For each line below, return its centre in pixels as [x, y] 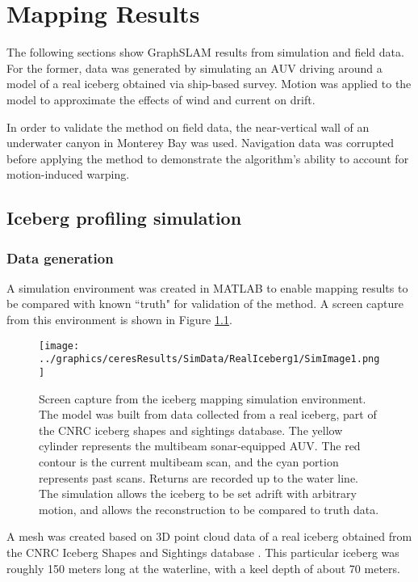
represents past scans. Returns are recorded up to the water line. [199, 477]
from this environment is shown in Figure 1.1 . [119, 320]
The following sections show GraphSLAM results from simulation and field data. [205, 52]
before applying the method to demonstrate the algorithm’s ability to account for [208, 158]
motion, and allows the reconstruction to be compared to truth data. [209, 509]
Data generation [60, 257]
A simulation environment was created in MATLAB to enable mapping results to [207, 287]
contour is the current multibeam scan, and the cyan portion [189, 462]
